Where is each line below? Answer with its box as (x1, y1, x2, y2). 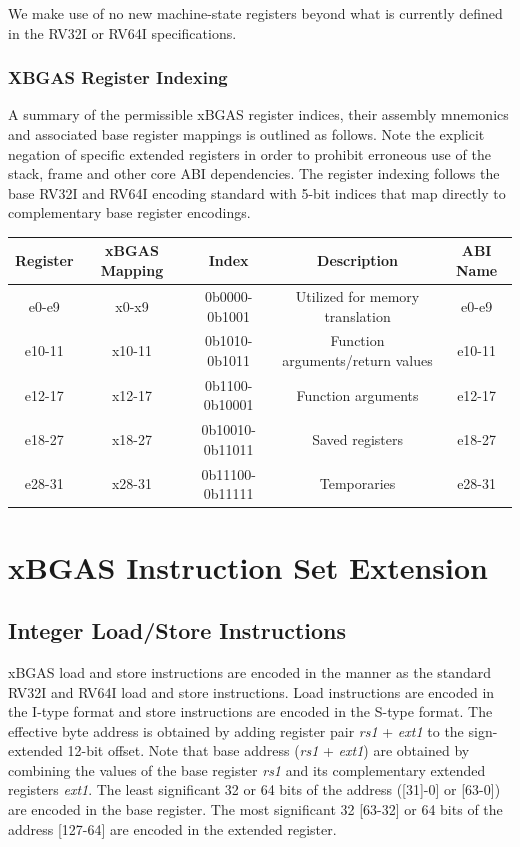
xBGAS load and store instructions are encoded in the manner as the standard (8, 661, 492, 682)
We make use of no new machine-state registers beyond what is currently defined (8, 3, 503, 23)
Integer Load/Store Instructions (8, 615, 346, 646)
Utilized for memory (295, 285, 420, 306)
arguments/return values (282, 349, 433, 370)
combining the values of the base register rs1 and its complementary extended (8, 759, 486, 780)
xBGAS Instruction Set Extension (8, 546, 488, 587)
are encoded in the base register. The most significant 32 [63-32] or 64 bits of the (8, 799, 503, 820)
